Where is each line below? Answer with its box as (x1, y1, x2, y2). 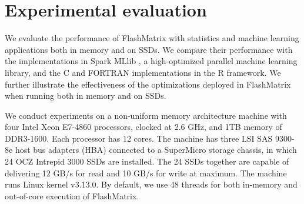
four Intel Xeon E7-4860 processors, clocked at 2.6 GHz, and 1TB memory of (5, 121, 282, 133)
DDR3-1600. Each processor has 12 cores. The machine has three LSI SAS (5, 132, 273, 144)
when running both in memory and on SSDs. (5, 89, 166, 102)
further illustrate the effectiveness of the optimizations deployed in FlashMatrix (5, 78, 291, 90)
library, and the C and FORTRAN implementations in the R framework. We (5, 66, 281, 78)
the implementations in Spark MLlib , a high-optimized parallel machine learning (5, 55, 298, 67)
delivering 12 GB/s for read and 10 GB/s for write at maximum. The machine (5, 166, 287, 179)
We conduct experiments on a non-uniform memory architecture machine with (5, 109, 287, 121)
